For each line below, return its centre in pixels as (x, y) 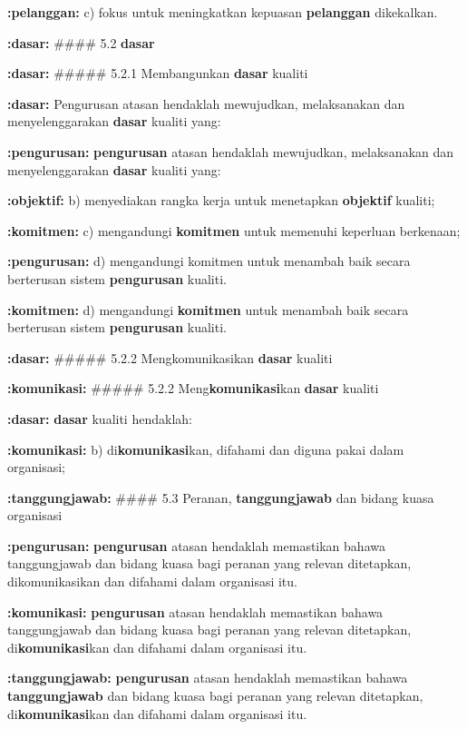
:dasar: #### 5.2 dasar (81, 42)
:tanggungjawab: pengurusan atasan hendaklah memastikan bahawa (208, 678)
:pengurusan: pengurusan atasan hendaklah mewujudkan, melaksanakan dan (231, 151)
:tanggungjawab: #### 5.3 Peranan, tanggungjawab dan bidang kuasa (221, 497)
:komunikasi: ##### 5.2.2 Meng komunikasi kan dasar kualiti (193, 388)
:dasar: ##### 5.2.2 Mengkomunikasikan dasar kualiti (170, 357)
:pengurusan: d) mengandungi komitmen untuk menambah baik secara (209, 261)
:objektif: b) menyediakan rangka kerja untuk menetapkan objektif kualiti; (221, 200)
